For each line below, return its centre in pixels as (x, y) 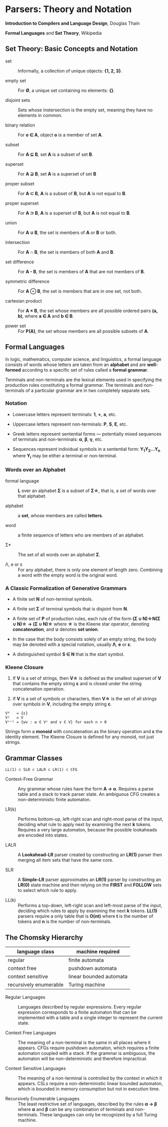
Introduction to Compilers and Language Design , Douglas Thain (72, 23)
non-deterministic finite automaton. (54, 800)
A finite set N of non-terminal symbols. (53, 599)
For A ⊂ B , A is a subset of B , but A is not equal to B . (72, 193)
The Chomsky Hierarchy (44, 937)
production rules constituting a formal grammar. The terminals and (74, 385)
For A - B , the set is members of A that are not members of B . (81, 271)
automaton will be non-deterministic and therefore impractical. (82, 1058)
